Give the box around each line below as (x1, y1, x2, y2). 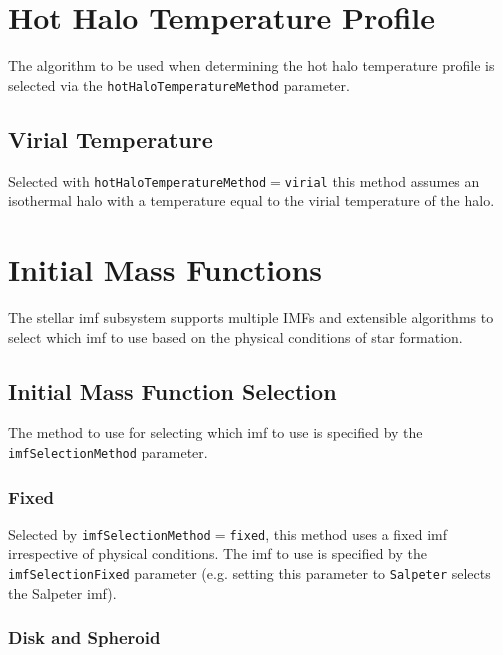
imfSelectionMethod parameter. (8, 441, 208, 462)
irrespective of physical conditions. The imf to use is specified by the (8, 543, 427, 564)
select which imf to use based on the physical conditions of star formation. (8, 326, 463, 347)
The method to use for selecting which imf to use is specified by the (8, 422, 423, 443)
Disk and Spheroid (8, 625, 161, 650)
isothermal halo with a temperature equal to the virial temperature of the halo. (8, 190, 495, 211)
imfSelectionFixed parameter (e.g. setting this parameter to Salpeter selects (8, 563, 491, 584)
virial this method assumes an (284, 170, 480, 191)
